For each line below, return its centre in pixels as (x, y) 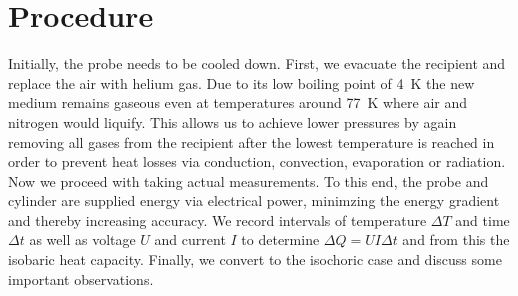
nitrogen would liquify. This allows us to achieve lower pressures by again (232, 121)
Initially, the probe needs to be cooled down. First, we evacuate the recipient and (257, 63)
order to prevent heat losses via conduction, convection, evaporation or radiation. (257, 161)
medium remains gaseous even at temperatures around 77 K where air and (238, 102)
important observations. (81, 278)
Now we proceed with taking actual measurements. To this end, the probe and (248, 180)
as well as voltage (82, 239)
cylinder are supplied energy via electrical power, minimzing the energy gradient (254, 200)
